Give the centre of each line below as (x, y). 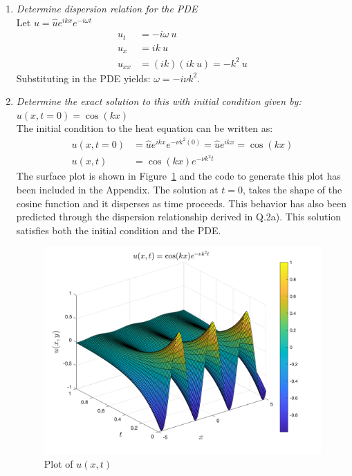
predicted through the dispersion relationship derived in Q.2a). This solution (179, 217)
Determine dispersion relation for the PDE (107, 8)
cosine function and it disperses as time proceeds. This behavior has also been (181, 203)
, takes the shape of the (292, 189)
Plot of (58, 464)
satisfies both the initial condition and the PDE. (119, 230)
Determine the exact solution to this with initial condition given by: (159, 101)
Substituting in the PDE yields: (83, 78)
